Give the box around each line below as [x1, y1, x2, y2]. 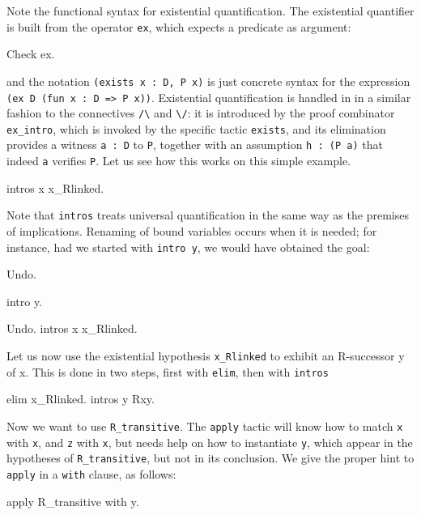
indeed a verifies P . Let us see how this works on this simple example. [6, 152, 351, 169]
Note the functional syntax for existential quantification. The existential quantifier [6, 2, 415, 19]
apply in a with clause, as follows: [6, 465, 176, 482]
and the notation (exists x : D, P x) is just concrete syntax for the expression [6, 72, 410, 89]
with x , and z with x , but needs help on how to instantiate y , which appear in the [6, 433, 413, 450]
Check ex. [6, 45, 55, 62]
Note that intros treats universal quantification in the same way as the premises [6, 206, 409, 223]
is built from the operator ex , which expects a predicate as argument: [6, 18, 351, 35]
